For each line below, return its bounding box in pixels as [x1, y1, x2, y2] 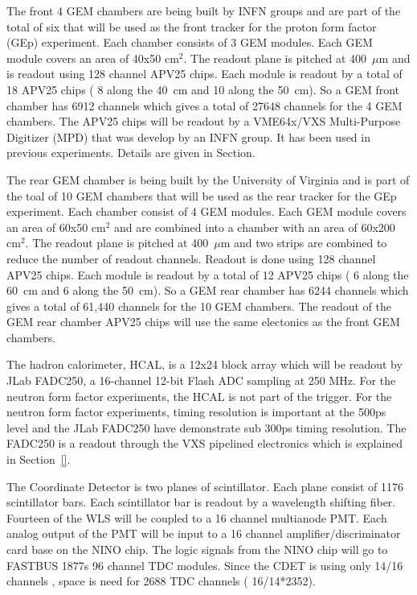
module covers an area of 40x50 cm [6, 49, 179, 66]
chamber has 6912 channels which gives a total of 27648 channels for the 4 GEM [6, 97, 403, 114]
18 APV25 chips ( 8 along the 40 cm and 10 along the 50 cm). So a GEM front [6, 81, 400, 97]
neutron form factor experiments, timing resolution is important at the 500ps [6, 403, 386, 420]
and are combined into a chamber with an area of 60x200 [114, 218, 395, 235]
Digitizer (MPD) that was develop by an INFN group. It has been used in [6, 128, 370, 145]
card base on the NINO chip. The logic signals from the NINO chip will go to [6, 541, 388, 557]
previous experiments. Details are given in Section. [6, 144, 256, 161]
